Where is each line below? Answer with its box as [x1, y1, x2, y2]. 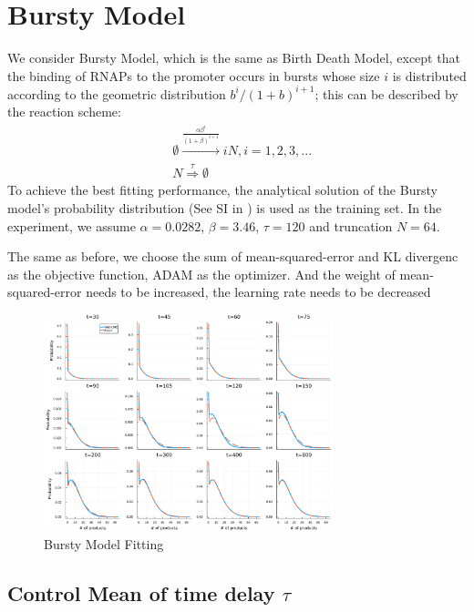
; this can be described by [314, 84, 459, 103]
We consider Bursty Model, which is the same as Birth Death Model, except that [7, 48, 460, 67]
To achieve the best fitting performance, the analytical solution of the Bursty [7, 180, 438, 199]
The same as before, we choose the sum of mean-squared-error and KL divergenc [7, 247, 459, 266]
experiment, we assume [7, 216, 136, 235]
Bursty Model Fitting [44, 534, 164, 553]
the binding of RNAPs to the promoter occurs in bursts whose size [7, 66, 380, 85]
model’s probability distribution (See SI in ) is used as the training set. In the [7, 198, 442, 217]
